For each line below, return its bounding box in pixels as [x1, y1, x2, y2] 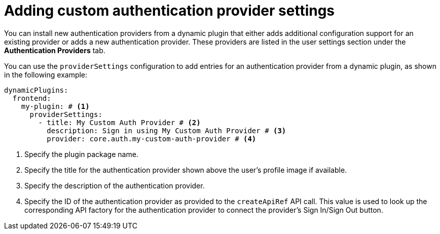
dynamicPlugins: [4, 86, 68, 94]
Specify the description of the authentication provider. [24, 181, 205, 190]
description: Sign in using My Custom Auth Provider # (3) [47, 126, 286, 135]
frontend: [12, 94, 51, 102]
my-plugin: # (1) [21, 102, 90, 110]
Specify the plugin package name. [24, 149, 138, 159]
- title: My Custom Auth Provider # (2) [38, 118, 201, 127]
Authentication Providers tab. [4, 46, 105, 55]
